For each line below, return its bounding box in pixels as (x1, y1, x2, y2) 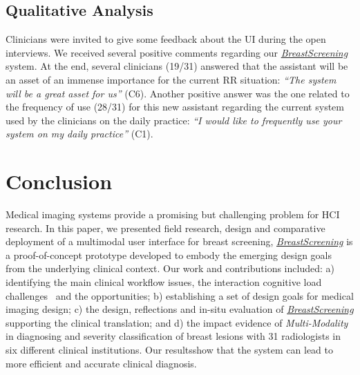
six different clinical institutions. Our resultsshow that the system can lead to (6, 343, 333, 357)
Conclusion (6, 167, 113, 195)
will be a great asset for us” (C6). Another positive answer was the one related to (6, 86, 350, 100)
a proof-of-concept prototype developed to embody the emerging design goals (6, 247, 332, 262)
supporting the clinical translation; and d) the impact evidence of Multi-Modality (6, 315, 348, 329)
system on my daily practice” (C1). (6, 126, 153, 141)
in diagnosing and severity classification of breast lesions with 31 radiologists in (6, 329, 341, 343)
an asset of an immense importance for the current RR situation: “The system (6, 72, 337, 86)
